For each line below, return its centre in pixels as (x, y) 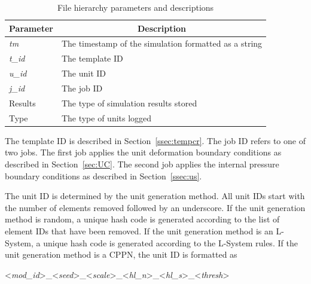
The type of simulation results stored (129, 103)
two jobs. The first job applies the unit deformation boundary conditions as (143, 152)
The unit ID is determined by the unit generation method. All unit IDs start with (155, 196)
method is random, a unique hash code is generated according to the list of (142, 219)
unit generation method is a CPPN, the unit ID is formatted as (121, 254)
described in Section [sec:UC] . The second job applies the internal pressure (142, 164)
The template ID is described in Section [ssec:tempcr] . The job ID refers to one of (155, 140)
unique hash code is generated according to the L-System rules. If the (170, 242)
